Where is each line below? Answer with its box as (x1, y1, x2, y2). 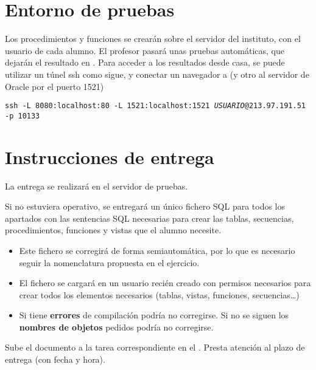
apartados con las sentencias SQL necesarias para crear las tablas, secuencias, (5, 211, 294, 224)
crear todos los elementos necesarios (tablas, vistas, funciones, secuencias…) (19, 288, 300, 301)
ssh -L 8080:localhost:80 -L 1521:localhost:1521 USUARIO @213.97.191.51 (5, 101, 306, 111)
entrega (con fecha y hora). (5, 353, 105, 366)
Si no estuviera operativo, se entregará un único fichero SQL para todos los (5, 200, 286, 213)
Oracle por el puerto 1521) (5, 80, 104, 92)
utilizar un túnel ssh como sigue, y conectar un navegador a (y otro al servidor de (5, 67, 309, 80)
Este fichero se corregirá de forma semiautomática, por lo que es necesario (19, 244, 295, 256)
